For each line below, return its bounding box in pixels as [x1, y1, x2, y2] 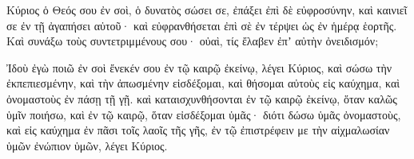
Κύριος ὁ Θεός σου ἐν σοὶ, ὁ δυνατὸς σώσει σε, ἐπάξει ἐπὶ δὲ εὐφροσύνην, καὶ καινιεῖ [6, 2, 408, 17]
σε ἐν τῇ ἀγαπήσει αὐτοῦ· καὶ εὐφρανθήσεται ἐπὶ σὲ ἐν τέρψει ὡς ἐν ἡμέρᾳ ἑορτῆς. [6, 17, 397, 33]
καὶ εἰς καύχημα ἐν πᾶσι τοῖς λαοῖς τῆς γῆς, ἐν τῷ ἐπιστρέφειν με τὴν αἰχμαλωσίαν [6, 122, 390, 138]
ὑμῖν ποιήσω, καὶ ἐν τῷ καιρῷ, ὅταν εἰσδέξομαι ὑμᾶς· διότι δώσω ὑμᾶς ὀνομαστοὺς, [6, 106, 401, 122]
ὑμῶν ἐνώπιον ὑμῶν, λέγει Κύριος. [6, 137, 168, 153]
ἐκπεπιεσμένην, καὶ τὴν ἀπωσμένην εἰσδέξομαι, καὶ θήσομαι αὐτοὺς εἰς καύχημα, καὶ [6, 75, 400, 91]
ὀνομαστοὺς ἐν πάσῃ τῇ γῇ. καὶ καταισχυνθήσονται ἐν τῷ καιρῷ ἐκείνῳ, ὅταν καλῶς [6, 90, 397, 107]
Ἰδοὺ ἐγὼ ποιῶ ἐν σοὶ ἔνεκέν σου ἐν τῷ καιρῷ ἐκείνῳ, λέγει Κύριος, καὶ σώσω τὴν [6, 59, 392, 76]
